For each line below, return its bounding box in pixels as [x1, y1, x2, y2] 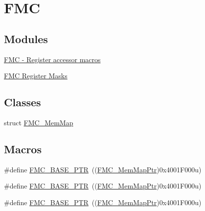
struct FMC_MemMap [4, 117, 73, 127]
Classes [4, 94, 41, 110]
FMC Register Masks [4, 70, 68, 81]
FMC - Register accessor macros [4, 54, 101, 64]
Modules [4, 31, 48, 46]
